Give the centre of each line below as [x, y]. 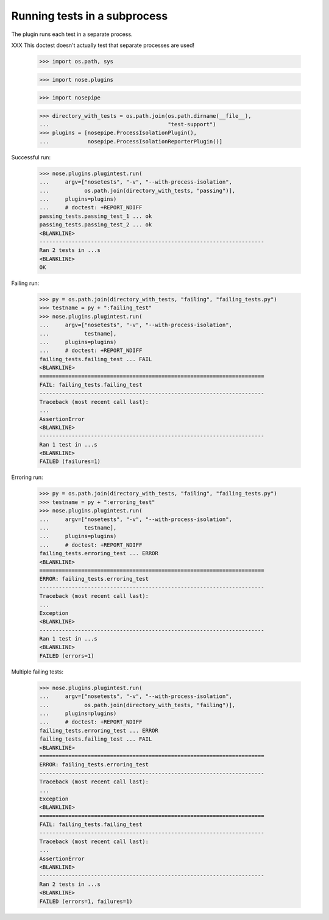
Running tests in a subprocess [90, 16]
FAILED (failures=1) [70, 462]
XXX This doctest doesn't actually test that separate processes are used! [103, 45]
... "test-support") [128, 124]
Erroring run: [27, 477]
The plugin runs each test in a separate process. [72, 34]
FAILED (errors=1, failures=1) [86, 901]
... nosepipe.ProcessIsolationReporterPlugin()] [131, 141]
